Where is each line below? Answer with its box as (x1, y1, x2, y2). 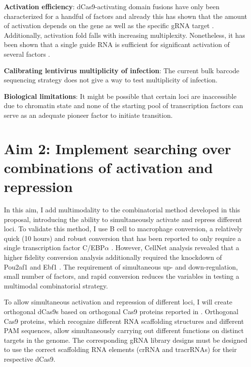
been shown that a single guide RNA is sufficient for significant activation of (4, 39, 230, 49)
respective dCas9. (4, 353, 56, 364)
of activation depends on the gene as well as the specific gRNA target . (4, 20, 214, 31)
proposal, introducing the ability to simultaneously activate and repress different (4, 214, 242, 224)
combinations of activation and (4, 157, 213, 177)
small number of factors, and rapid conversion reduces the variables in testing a (4, 271, 239, 281)
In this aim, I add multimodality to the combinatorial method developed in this (4, 205, 240, 215)
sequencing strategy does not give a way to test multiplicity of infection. (4, 75, 218, 85)
